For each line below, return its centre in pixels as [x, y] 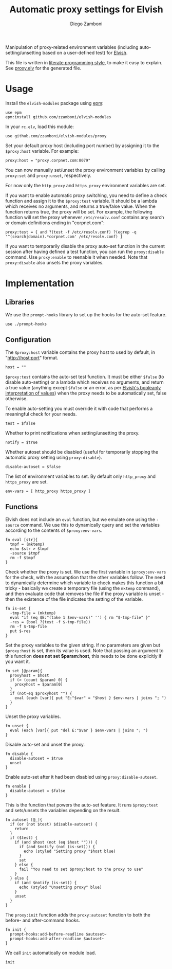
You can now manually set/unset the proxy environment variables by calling [85, 170]
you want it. [18, 661]
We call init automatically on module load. [51, 953]
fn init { [16, 929]
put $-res [20, 631]
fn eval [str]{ [22, 540]
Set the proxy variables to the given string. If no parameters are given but [83, 645]
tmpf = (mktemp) [27, 544]
